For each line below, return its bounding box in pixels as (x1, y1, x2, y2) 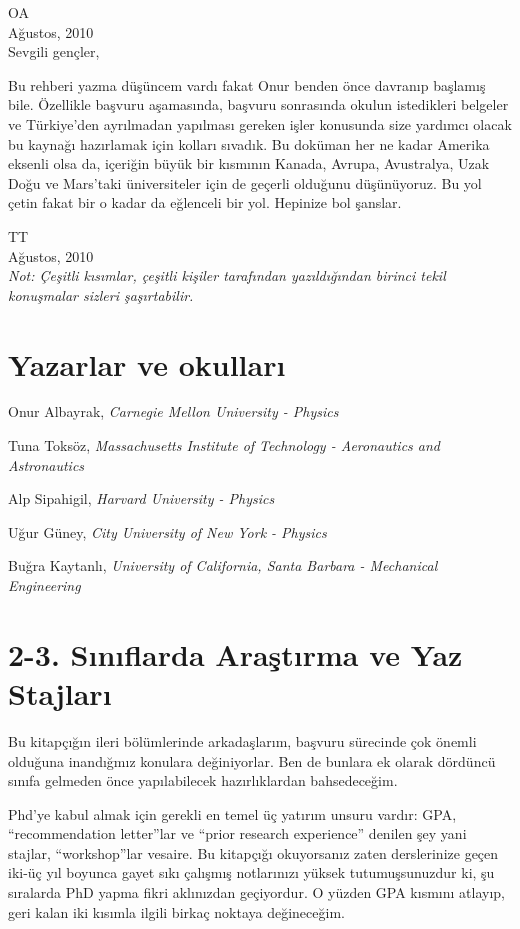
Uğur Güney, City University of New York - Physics (8, 521, 327, 542)
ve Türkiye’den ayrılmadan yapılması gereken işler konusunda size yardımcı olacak (8, 113, 512, 134)
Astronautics (8, 454, 85, 475)
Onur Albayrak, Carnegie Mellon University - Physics (8, 401, 339, 422)
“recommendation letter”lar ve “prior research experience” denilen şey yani (8, 823, 467, 844)
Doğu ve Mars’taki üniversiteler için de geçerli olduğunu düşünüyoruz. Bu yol (8, 172, 482, 193)
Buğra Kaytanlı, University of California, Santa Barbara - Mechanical (8, 555, 438, 576)
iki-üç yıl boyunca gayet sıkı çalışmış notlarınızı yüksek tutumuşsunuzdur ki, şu (8, 862, 495, 883)
